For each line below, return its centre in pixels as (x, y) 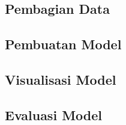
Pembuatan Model (63, 44)
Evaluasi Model (54, 114)
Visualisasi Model (61, 79)
